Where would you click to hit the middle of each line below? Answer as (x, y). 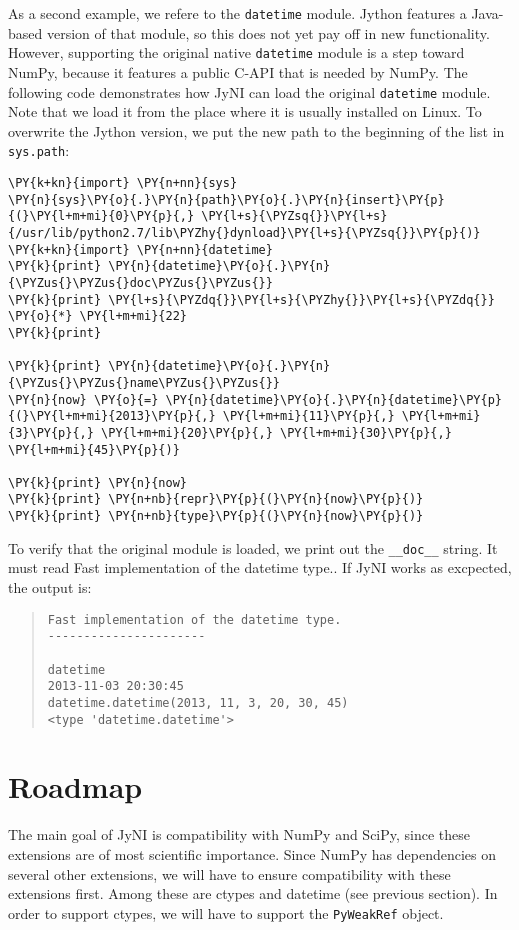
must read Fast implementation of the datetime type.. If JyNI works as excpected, (260, 567)
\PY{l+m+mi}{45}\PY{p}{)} (94, 449)
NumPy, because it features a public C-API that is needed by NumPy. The (238, 71)
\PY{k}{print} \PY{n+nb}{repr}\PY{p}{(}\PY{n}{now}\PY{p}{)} (216, 499)
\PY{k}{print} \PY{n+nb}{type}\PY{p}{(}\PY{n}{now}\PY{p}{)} (216, 516)
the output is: (50, 587)
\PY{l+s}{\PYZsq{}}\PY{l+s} (294, 216)
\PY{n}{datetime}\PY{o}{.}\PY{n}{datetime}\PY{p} (333, 399)
